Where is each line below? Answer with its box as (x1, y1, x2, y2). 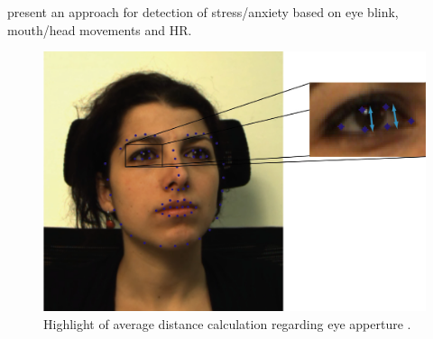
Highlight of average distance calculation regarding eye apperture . (43, 314, 411, 333)
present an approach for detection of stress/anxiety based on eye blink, (7, 3, 399, 21)
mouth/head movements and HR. (7, 20, 192, 39)
